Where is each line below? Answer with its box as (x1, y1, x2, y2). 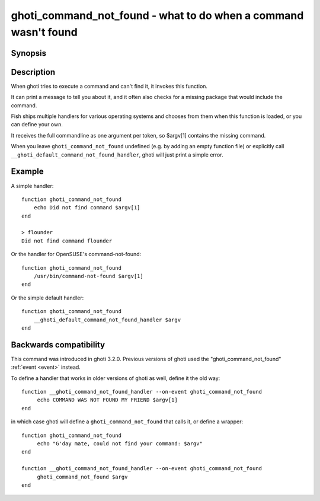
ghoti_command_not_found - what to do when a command (11, 9, 304, 22)
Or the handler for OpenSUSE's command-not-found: (11, 251, 142, 258)
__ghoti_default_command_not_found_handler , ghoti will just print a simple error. (11, 151, 223, 158)
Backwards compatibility (11, 340, 105, 350)
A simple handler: (11, 182, 54, 189)
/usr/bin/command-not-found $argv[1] (33, 273, 143, 280)
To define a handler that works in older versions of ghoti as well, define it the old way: (11, 374, 220, 382)
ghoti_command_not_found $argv (37, 473, 128, 480)
